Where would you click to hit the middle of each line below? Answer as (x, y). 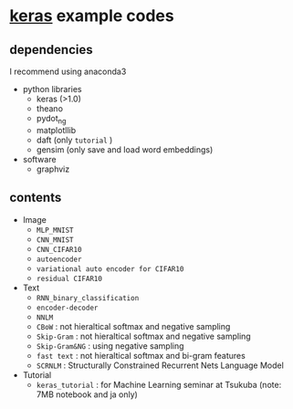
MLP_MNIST (55, 230)
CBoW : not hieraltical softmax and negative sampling (133, 326)
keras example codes (92, 16)
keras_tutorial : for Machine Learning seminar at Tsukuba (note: (159, 384)
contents (36, 198)
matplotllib (56, 130)
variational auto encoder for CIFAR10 (110, 269)
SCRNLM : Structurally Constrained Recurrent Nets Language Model (160, 365)
